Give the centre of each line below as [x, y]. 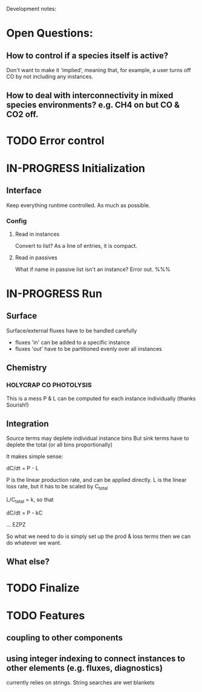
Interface [24, 191]
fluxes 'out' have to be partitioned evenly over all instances [88, 348]
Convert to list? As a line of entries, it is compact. [76, 245]
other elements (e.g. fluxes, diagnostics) [85, 668]
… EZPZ [16, 524]
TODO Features [46, 615]
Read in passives [36, 258]
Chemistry [27, 368]
